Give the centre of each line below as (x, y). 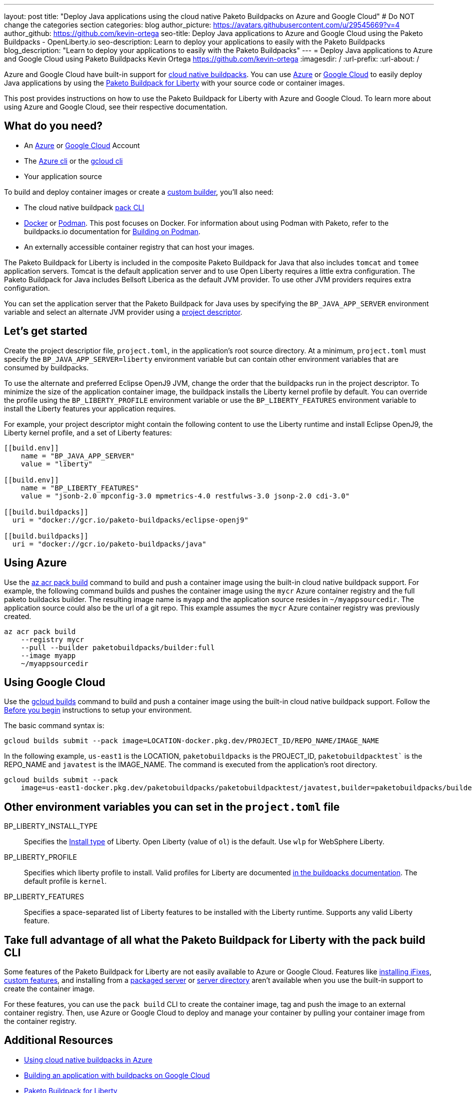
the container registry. (40, 1021)
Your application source (63, 176)
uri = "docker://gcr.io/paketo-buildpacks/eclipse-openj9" (130, 520)
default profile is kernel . (65, 881)
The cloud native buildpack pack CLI (84, 207)
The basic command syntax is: (54, 726)
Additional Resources (58, 1040)
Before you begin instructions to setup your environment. (98, 710)
